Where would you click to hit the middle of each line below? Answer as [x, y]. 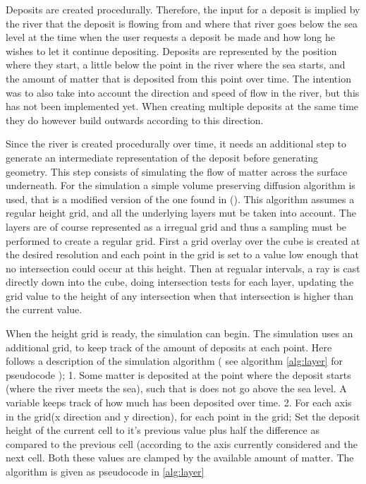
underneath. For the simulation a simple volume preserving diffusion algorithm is [181, 185]
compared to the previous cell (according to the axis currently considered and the [182, 443]
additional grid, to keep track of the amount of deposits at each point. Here [169, 347]
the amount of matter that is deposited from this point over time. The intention [178, 78]
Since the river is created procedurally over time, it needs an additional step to [176, 144]
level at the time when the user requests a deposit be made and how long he [170, 37]
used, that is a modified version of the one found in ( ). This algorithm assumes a [180, 199]
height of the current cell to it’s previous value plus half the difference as [163, 430]
